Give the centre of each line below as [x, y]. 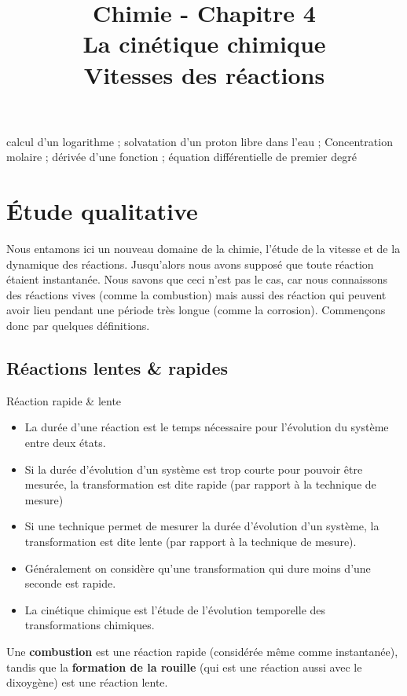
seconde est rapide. [70, 583]
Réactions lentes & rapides [117, 368]
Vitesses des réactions [204, 74]
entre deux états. [65, 443]
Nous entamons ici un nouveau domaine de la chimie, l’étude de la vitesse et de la [203, 249]
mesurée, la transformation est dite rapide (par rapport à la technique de [200, 484]
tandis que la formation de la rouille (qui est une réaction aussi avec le [184, 667]
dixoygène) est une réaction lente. [87, 682]
